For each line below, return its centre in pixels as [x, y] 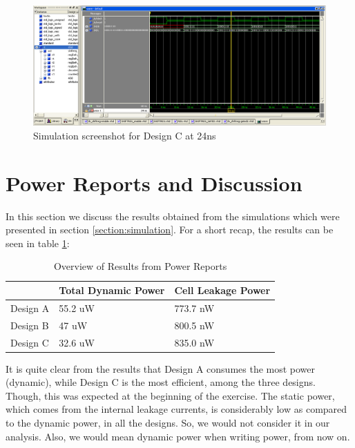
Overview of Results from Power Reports [140, 266]
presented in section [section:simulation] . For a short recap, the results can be [170, 230]
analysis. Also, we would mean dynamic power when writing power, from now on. [178, 436]
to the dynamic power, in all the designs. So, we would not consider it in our [168, 422]
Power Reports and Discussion [154, 183]
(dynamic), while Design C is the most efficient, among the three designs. [161, 382]
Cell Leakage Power [222, 290]
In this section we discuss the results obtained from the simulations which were [173, 216]
